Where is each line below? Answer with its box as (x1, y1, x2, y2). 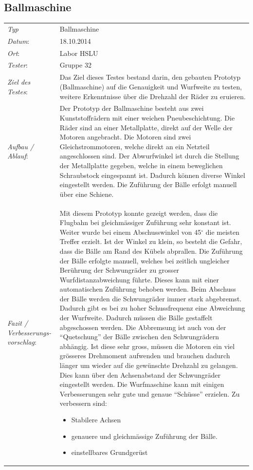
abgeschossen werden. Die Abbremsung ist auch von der (59, 322, 226, 332)
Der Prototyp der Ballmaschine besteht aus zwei (59, 103, 204, 113)
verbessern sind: (59, 398, 107, 408)
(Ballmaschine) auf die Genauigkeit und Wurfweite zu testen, (59, 81, 242, 91)
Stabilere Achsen (71, 415, 121, 425)
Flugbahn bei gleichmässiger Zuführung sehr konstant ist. (59, 217, 231, 227)
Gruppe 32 (59, 60, 91, 70)
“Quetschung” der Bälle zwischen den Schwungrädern (59, 331, 219, 342)
